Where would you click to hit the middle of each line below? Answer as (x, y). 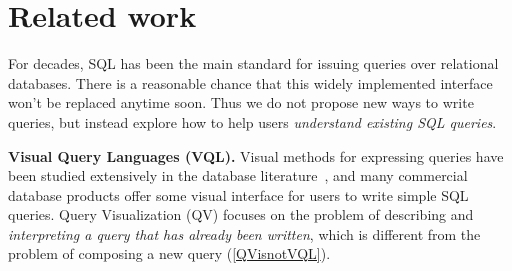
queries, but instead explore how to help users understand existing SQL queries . (252, 121)
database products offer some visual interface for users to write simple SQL (238, 194)
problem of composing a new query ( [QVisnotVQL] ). (169, 253)
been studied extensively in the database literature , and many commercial (238, 175)
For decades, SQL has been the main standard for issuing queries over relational (253, 63)
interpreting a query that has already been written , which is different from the (244, 233)
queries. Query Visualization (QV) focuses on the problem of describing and (241, 214)
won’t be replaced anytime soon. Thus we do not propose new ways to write (241, 102)
